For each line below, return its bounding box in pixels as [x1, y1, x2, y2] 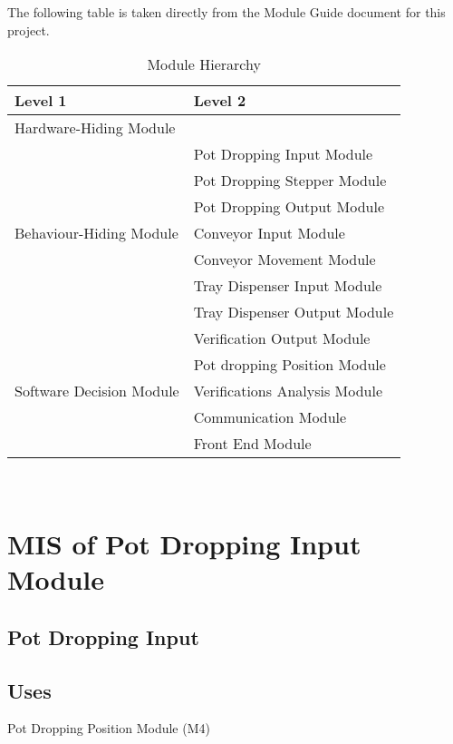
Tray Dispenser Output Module [193, 301, 394, 323]
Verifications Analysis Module [193, 380, 383, 402]
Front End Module [193, 433, 312, 455]
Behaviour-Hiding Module [14, 222, 178, 244]
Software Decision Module [14, 380, 179, 402]
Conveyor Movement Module [193, 249, 376, 270]
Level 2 [193, 90, 246, 112]
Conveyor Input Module [193, 222, 345, 244]
